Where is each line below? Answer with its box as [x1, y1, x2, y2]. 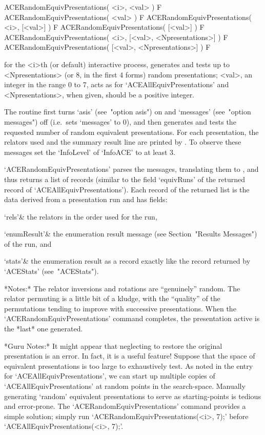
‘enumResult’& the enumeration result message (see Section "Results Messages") [4, 228, 257, 239]
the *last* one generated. [4, 323, 83, 334]
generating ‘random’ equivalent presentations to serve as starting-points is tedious [4, 390, 261, 401]
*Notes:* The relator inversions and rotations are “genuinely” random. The [4, 283, 240, 293]
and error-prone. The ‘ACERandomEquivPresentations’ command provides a [4, 401, 246, 411]
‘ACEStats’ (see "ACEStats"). [4, 266, 99, 276]
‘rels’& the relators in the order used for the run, [4, 211, 157, 222]
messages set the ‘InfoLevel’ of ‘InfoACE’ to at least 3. [4, 146, 175, 157]
